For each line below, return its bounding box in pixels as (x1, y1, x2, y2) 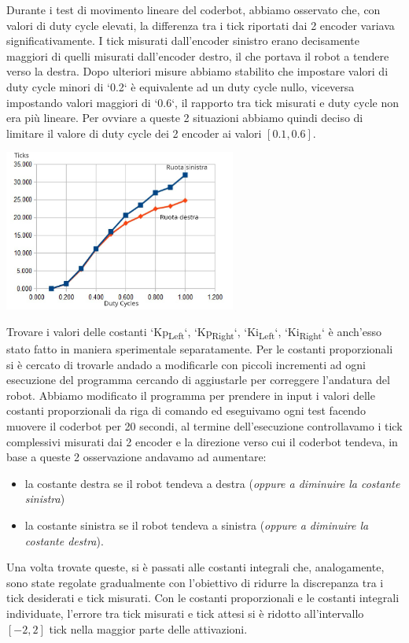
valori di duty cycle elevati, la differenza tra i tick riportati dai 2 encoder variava (6, 17, 395, 33)
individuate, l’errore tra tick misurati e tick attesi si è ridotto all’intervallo (6, 604, 364, 621)
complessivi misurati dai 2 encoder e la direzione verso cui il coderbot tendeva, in (6, 433, 398, 449)
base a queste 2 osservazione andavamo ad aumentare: (6, 449, 267, 465)
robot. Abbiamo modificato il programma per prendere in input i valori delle (6, 386, 375, 403)
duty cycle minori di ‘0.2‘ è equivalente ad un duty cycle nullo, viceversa (6, 78, 355, 94)
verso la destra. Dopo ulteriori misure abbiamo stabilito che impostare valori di (6, 63, 389, 79)
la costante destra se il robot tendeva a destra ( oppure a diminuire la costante (24, 475, 400, 491)
